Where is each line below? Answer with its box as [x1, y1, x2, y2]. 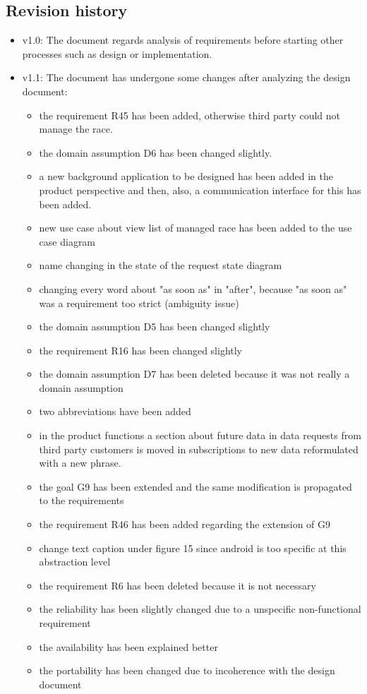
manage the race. [39, 121, 113, 136]
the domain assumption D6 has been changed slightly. [39, 145, 272, 160]
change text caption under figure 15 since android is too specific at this [39, 540, 347, 555]
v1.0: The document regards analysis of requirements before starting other [22, 32, 344, 47]
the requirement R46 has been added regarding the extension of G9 [39, 517, 331, 532]
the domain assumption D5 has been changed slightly [39, 319, 270, 334]
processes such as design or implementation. [22, 46, 212, 61]
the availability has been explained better [39, 639, 218, 654]
